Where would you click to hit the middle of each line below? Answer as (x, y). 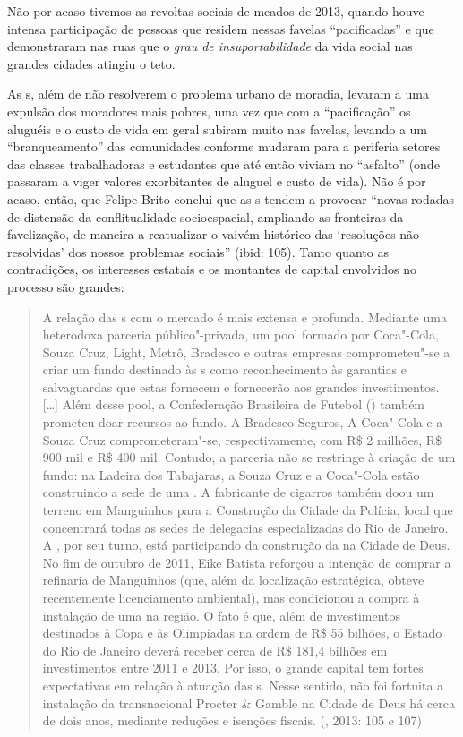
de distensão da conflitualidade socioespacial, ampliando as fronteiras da (206, 216)
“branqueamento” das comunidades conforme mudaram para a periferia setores (224, 146)
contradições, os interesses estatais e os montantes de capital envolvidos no (212, 269)
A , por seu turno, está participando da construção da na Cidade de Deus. (246, 545)
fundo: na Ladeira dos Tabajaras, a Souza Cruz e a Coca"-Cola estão (231, 474)
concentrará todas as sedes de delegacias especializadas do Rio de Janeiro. (245, 527)
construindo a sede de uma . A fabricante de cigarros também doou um (238, 492)
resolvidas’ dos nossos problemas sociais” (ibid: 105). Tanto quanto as (198, 251)
